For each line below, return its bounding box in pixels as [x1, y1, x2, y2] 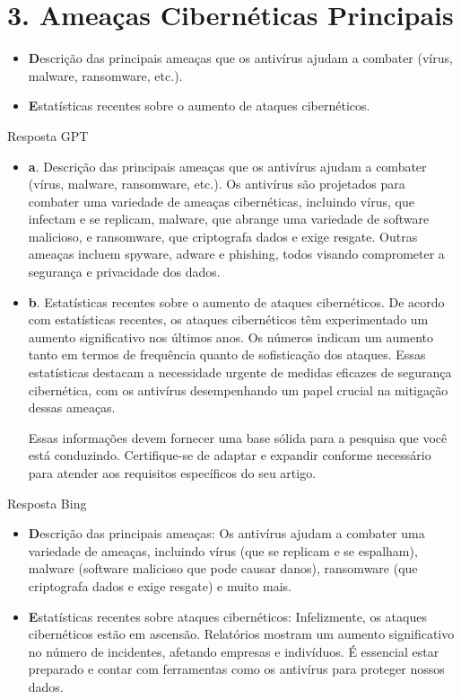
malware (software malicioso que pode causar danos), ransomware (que [28, 559, 418, 578]
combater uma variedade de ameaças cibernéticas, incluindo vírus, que [28, 191, 414, 210]
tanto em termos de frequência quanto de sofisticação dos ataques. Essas [28, 345, 426, 364]
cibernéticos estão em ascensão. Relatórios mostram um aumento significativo [28, 624, 455, 643]
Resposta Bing [7, 493, 87, 512]
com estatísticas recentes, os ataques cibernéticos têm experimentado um [28, 310, 429, 329]
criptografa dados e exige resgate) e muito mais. [28, 576, 291, 595]
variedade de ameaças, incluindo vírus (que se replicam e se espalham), [28, 541, 418, 560]
